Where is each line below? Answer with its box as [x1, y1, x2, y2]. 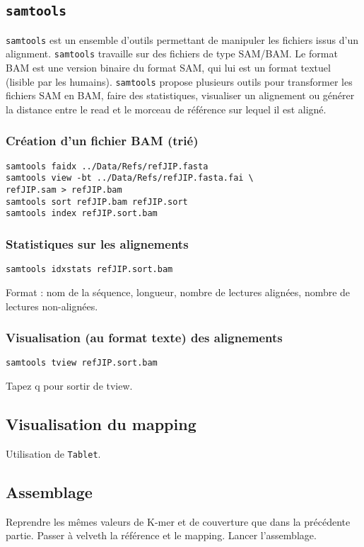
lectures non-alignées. [6, 298, 98, 313]
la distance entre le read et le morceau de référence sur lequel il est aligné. [6, 101, 327, 116]
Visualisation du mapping [6, 412, 196, 434]
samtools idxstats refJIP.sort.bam [6, 264, 173, 275]
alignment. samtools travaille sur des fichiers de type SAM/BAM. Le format [6, 46, 338, 61]
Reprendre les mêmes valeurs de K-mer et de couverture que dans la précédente [6, 514, 351, 529]
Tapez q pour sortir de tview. [6, 378, 133, 393]
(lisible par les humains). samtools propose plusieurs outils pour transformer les [6, 74, 353, 89]
